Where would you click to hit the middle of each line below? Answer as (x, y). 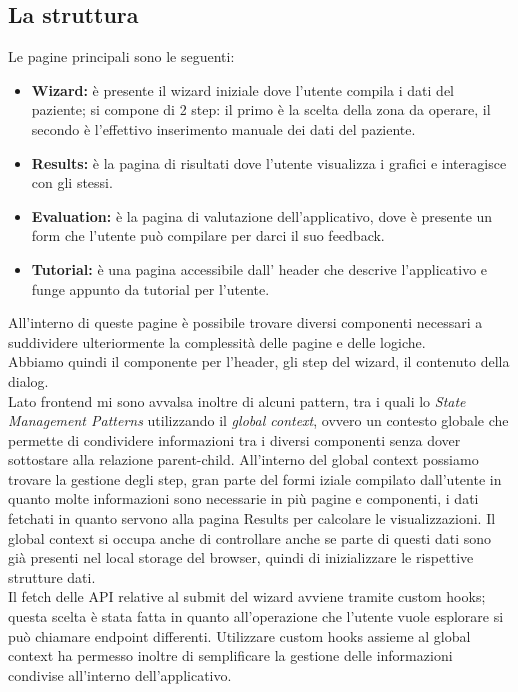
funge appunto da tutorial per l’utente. (150, 288)
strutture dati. (52, 576)
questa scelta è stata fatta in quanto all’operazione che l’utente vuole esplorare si (256, 616)
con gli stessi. (72, 182)
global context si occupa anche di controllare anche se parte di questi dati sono (250, 537)
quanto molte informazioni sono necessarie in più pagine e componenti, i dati (243, 498)
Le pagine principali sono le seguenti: (121, 56)
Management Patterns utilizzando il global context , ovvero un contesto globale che (258, 420)
